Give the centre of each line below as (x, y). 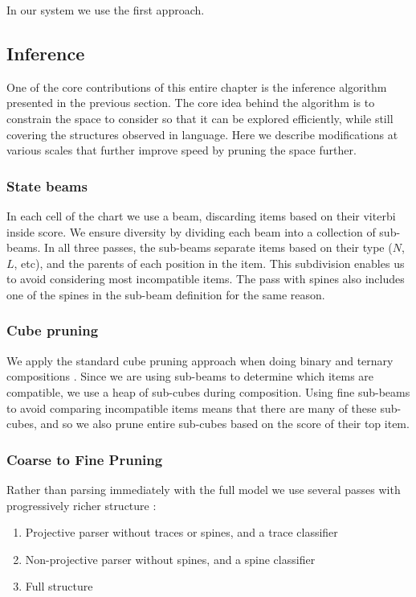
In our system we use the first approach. (106, 10)
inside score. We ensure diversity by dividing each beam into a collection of (191, 231)
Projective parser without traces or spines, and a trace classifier (181, 532)
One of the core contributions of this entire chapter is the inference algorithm (197, 86)
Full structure (59, 586)
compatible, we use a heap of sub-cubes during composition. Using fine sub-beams (208, 391)
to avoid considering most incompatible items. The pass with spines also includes (206, 279)
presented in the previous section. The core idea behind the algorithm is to (191, 103)
